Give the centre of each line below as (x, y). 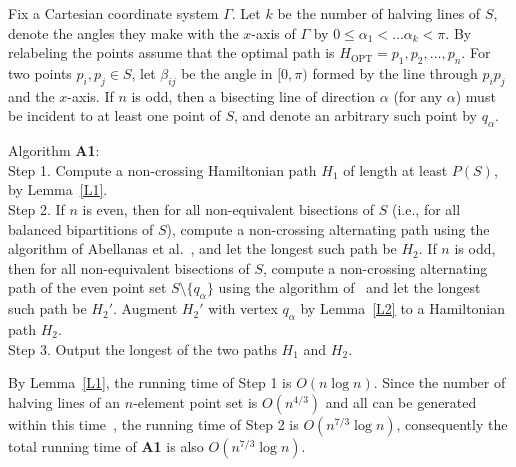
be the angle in (227, 72)
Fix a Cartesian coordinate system (113, 13)
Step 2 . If (36, 208)
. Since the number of (439, 382)
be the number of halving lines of (379, 13)
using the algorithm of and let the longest (349, 287)
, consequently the (452, 423)
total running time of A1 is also (106, 445)
